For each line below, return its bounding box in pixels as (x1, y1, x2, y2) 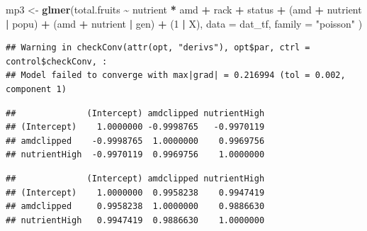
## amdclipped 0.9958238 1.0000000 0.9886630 (6, 201, 265, 212)
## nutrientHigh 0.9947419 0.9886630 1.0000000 (6, 215, 265, 225)
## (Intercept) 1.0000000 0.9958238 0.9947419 (6, 187, 265, 198)
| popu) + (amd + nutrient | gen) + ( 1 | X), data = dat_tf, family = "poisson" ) (6, 16, 363, 30)
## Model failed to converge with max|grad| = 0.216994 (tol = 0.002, (6, 70, 346, 81)
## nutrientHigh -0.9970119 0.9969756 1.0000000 (6, 150, 265, 160)
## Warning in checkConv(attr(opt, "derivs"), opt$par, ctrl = (6, 43, 310, 53)
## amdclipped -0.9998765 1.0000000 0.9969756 (6, 135, 265, 146)
